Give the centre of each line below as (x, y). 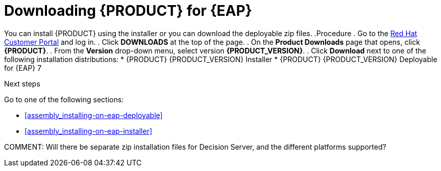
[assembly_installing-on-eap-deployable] (94, 115)
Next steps (22, 83)
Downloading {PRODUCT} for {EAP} (128, 11)
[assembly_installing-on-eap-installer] (89, 131)
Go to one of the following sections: (64, 99)
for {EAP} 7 (23, 68)
